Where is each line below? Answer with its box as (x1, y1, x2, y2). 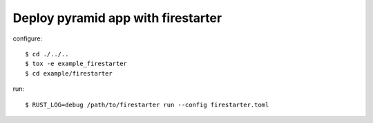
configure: (12, 34, 43, 43)
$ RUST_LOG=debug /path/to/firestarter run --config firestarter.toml (25, 100, 269, 109)
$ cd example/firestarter (25, 69, 113, 77)
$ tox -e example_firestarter (25, 60, 128, 68)
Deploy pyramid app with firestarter (12, 10, 222, 25)
